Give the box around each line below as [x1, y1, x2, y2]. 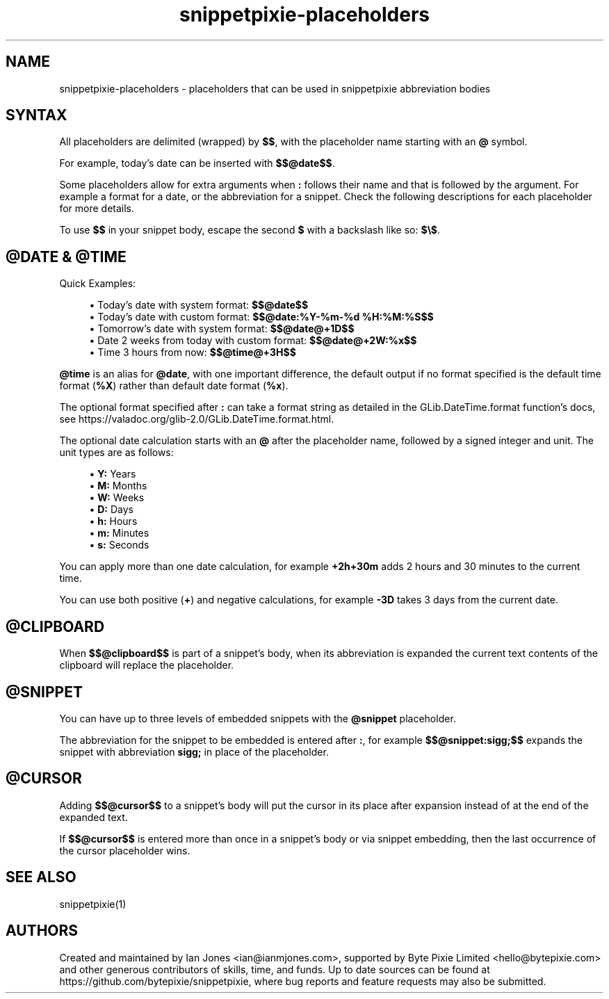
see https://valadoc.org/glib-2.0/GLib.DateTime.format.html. [59, 413, 334, 425]
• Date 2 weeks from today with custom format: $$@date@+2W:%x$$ [89, 334, 417, 347]
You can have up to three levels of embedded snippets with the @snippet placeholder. [59, 712, 456, 724]
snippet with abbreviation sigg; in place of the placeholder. [59, 745, 329, 758]
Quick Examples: [59, 277, 136, 290]
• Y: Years [89, 468, 136, 480]
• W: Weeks [89, 492, 145, 504]
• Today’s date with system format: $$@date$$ [89, 299, 309, 311]
